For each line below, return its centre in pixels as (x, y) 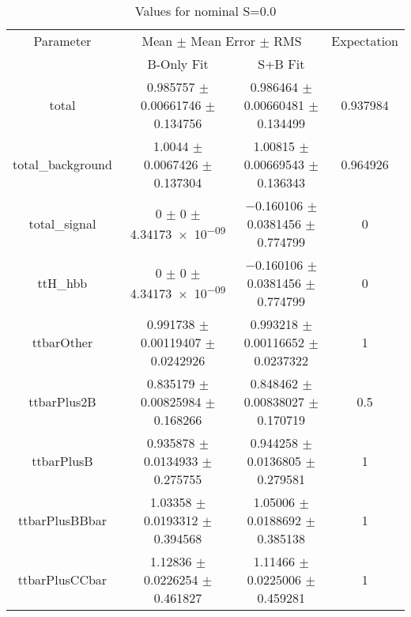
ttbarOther (62, 342)
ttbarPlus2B (62, 401)
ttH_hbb (62, 283)
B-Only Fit (178, 64)
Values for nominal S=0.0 (205, 11)
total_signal (62, 223)
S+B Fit (281, 64)
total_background (62, 164)
